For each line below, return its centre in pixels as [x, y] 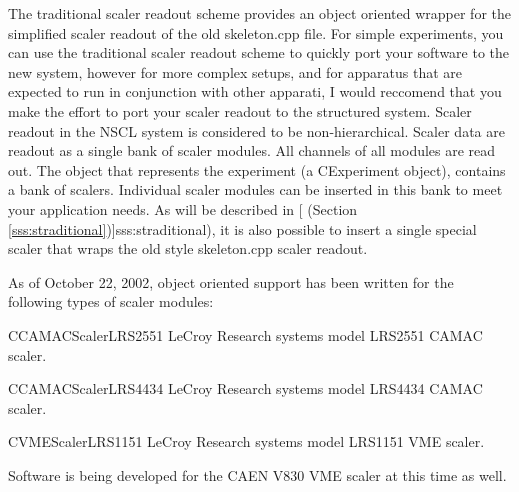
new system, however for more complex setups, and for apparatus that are [235, 71]
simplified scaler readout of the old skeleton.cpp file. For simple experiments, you [256, 32]
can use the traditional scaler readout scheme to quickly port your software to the [259, 52]
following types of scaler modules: [111, 301]
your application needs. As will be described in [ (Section [183, 208]
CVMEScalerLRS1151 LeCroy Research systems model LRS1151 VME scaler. [246, 441]
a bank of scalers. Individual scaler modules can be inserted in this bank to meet [255, 189]
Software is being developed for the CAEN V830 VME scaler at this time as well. [257, 474]
